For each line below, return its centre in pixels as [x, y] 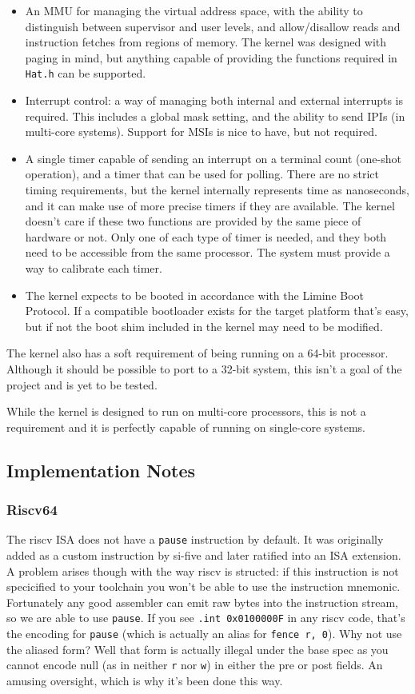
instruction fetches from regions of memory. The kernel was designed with [206, 42]
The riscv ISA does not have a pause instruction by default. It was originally [195, 539]
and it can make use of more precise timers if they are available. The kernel [210, 205]
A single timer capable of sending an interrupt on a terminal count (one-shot [213, 158]
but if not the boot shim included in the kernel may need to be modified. [204, 326]
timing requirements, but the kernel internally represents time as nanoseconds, [217, 189]
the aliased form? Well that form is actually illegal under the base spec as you [198, 649]
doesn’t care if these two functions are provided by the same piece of [193, 221]
